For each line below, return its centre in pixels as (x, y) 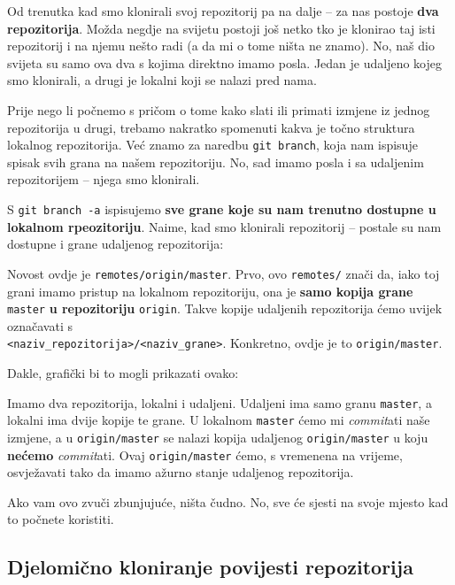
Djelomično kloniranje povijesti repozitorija (210, 567)
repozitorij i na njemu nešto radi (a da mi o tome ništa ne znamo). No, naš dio (221, 46)
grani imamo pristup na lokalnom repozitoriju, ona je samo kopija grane (210, 291)
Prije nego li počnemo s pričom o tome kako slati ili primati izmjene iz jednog (219, 109)
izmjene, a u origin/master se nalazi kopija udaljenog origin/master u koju (218, 437)
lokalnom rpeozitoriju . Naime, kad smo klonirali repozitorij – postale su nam (224, 226)
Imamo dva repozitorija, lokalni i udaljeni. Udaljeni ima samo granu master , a (220, 402)
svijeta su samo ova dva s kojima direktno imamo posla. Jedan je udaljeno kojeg (224, 62)
